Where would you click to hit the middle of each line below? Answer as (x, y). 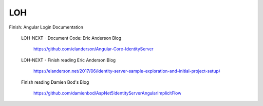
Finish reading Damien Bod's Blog (55, 82)
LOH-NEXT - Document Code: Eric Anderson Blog (71, 38)
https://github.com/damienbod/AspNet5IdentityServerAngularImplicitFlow (107, 93)
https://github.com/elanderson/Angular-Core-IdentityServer (93, 49)
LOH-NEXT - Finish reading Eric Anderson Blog (68, 60)
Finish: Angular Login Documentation (46, 27)
